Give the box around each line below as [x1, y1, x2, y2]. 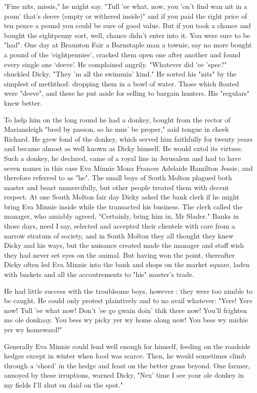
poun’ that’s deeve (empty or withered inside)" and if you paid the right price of [4, 10, 247, 21]
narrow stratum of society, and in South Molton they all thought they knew [4, 230, 234, 240]
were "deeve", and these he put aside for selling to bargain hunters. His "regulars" [4, 88, 250, 98]
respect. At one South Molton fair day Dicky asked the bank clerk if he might [4, 192, 240, 202]
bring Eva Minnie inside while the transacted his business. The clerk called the [4, 201, 243, 211]
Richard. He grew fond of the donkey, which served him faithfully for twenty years [4, 133, 253, 144]
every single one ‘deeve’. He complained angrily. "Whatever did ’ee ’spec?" [4, 59, 227, 69]
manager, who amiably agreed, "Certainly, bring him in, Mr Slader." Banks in [4, 211, 239, 221]
